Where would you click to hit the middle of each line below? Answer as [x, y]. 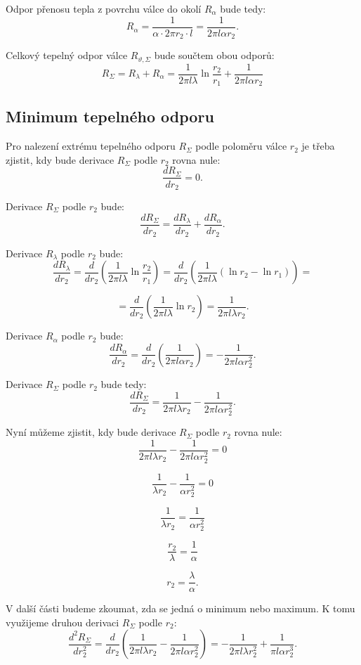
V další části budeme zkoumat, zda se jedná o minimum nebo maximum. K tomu [180, 608]
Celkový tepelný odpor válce [67, 55]
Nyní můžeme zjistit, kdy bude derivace [91, 432]
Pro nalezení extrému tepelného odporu [91, 146]
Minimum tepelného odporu [110, 116]
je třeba [318, 146]
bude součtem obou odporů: [214, 55]
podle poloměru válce [241, 146]
